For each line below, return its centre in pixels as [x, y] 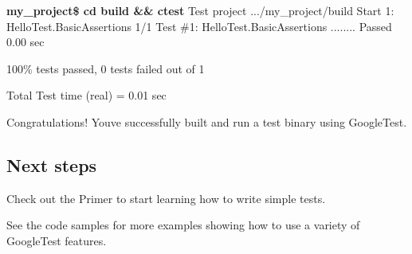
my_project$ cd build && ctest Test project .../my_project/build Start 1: [200, 10]
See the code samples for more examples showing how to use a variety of [183, 225]
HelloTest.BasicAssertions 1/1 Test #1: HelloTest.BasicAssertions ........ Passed [199, 26]
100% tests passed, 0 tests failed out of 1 [106, 68]
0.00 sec [26, 42]
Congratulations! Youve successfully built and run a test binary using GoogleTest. [207, 121]
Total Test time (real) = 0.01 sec [86, 95]
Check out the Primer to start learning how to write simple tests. [166, 198]
